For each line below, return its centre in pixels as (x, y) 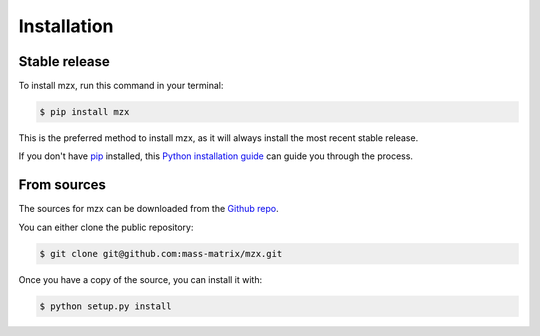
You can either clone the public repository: (106, 227)
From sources (62, 185)
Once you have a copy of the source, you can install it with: (140, 279)
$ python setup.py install (105, 306)
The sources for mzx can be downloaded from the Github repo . (148, 209)
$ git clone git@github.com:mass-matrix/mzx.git (161, 253)
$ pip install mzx (84, 112)
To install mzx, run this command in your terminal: (121, 86)
